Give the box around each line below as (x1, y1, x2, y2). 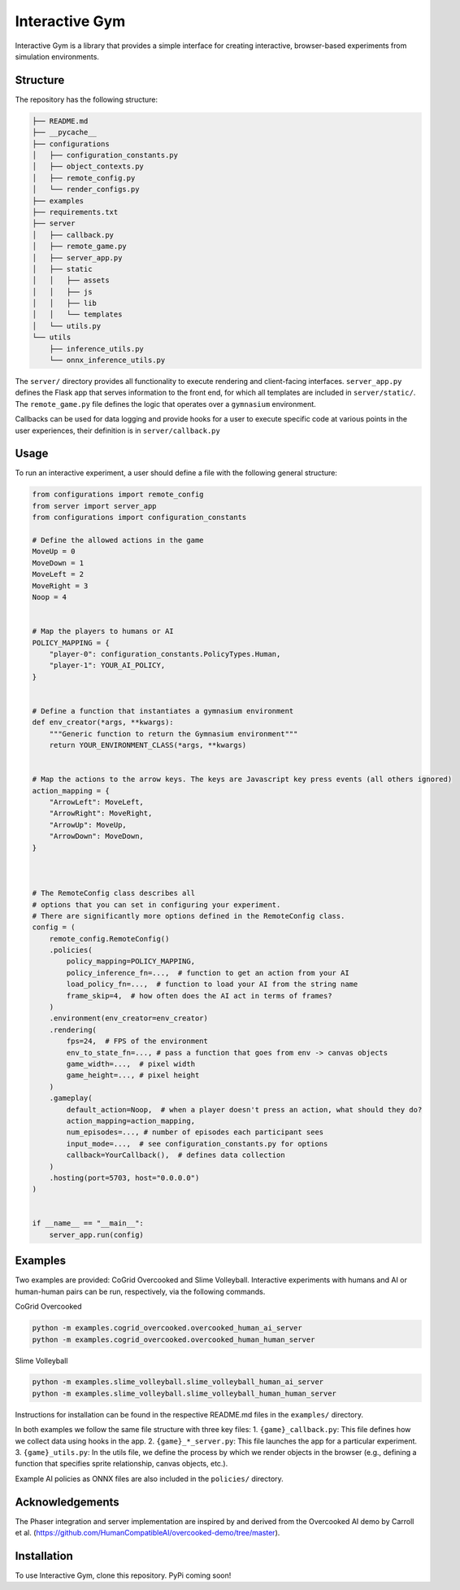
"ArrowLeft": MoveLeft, (49, 797, 144, 807)
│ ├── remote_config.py (32, 173, 136, 182)
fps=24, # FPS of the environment (66, 1037, 209, 1046)
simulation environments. (15, 51, 99, 61)
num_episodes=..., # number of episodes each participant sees (66, 1128, 324, 1137)
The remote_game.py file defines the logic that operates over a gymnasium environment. (15, 399, 316, 408)
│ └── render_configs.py (32, 185, 140, 194)
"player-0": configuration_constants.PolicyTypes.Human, (49, 649, 281, 658)
